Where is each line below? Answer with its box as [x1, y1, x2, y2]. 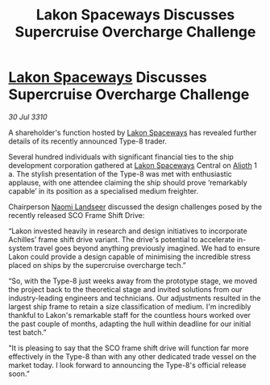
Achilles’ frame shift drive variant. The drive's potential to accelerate [8, 234, 235, 244]
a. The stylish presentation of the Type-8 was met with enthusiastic [8, 169, 232, 178]
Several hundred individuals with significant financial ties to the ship [8, 152, 234, 161]
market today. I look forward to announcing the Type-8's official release [8, 360, 247, 370]
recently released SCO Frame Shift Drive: [8, 210, 145, 220]
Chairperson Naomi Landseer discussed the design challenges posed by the [8, 202, 263, 211]
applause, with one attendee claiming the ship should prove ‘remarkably [8, 178, 247, 187]
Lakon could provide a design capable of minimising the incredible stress [8, 252, 251, 262]
